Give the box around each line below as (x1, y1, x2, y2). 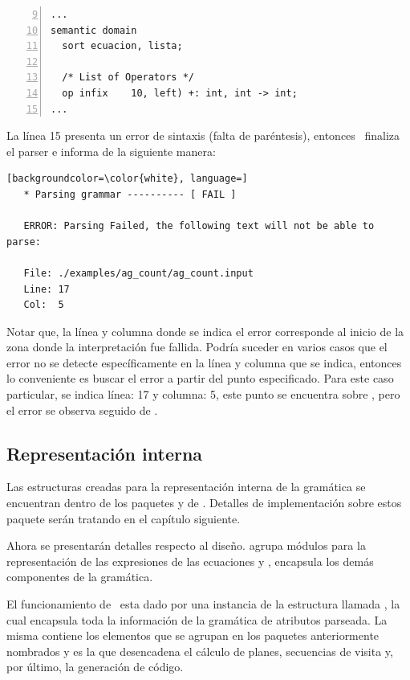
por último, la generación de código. (6, 658, 184, 675)
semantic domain (51, 24, 137, 36)
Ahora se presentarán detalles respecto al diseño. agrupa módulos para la (6, 537, 366, 554)
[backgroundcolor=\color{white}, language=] (6, 173, 248, 185)
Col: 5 (23, 299, 64, 311)
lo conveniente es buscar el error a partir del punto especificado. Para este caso (6, 370, 394, 387)
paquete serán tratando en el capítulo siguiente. (6, 510, 241, 526)
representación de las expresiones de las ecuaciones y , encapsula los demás (6, 552, 374, 569)
